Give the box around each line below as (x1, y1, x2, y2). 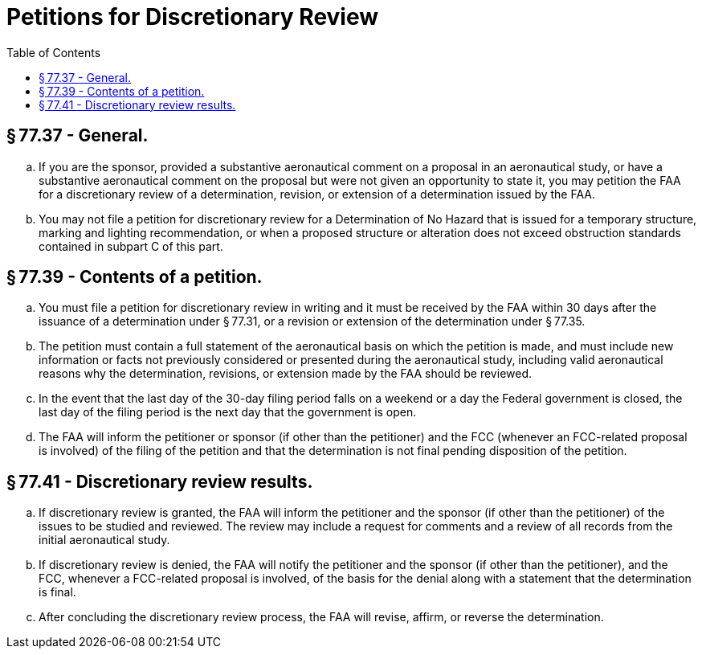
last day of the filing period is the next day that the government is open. (39, 405, 417, 420)
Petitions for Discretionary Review (6, 3, 379, 31)
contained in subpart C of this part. (39, 239, 223, 253)
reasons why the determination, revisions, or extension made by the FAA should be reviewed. (39, 366, 533, 381)
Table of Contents (6, 45, 101, 59)
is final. (39, 585, 76, 600)
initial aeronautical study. (39, 533, 170, 547)
